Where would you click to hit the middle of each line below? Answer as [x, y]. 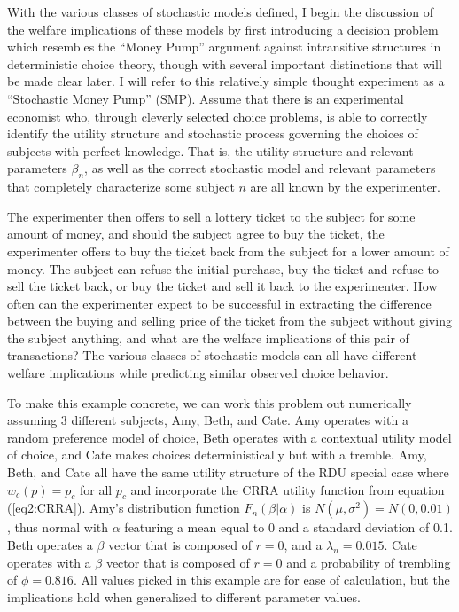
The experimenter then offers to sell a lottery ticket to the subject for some [211, 216]
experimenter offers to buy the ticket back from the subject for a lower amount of [228, 251]
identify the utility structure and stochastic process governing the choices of [213, 133]
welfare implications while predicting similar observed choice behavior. [198, 373]
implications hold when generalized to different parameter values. [184, 596]
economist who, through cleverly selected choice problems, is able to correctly [218, 116]
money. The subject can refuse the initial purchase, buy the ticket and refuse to [223, 268]
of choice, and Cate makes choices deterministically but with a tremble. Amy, [217, 455]
